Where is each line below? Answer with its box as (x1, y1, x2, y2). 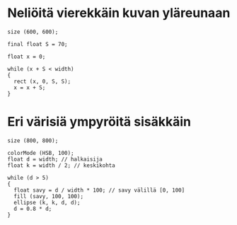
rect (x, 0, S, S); (13, 78, 71, 85)
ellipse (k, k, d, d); (13, 199, 81, 206)
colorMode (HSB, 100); (7, 149, 74, 156)
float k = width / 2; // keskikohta (7, 161, 115, 169)
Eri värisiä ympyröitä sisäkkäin (7, 114, 191, 130)
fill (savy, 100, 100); (13, 192, 83, 200)
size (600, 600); (7, 28, 59, 35)
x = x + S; (13, 83, 46, 91)
